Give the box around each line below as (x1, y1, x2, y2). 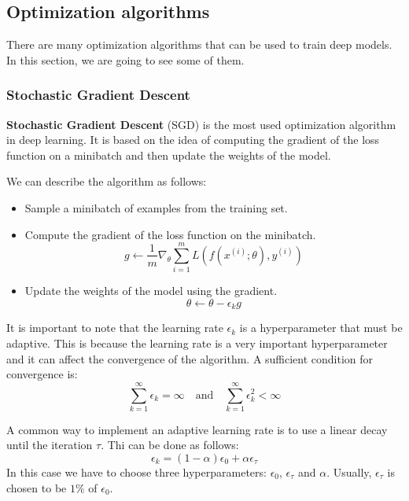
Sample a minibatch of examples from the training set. (24, 199, 288, 216)
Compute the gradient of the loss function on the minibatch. (24, 226, 316, 242)
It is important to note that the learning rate (6, 319, 223, 336)
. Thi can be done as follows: (101, 437, 239, 453)
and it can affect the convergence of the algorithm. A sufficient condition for (6, 350, 374, 367)
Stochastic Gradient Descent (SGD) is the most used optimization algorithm (6, 116, 396, 132)
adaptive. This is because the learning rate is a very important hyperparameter (6, 334, 388, 351)
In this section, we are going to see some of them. (6, 51, 245, 68)
